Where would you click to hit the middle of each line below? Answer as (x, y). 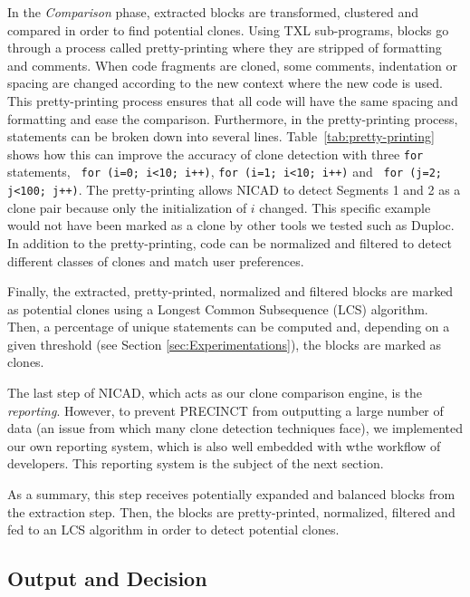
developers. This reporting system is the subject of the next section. (196, 463)
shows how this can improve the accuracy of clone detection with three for (216, 154)
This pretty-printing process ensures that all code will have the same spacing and (233, 100)
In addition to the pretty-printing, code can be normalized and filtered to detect (230, 242)
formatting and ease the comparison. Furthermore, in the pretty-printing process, (233, 118)
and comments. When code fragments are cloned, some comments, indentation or (232, 65)
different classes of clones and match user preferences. (156, 260)
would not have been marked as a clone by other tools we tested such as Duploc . (231, 225)
